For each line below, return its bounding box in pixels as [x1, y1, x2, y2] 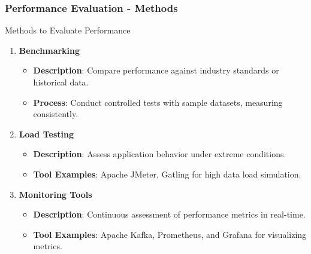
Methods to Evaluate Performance [5, 24, 131, 36]
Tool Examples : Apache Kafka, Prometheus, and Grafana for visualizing [33, 228, 307, 240]
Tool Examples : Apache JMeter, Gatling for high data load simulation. [33, 167, 301, 180]
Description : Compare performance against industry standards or [33, 64, 279, 76]
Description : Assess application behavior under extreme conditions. [33, 148, 286, 160]
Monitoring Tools [19, 188, 92, 200]
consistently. [33, 108, 78, 120]
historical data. [33, 76, 89, 88]
